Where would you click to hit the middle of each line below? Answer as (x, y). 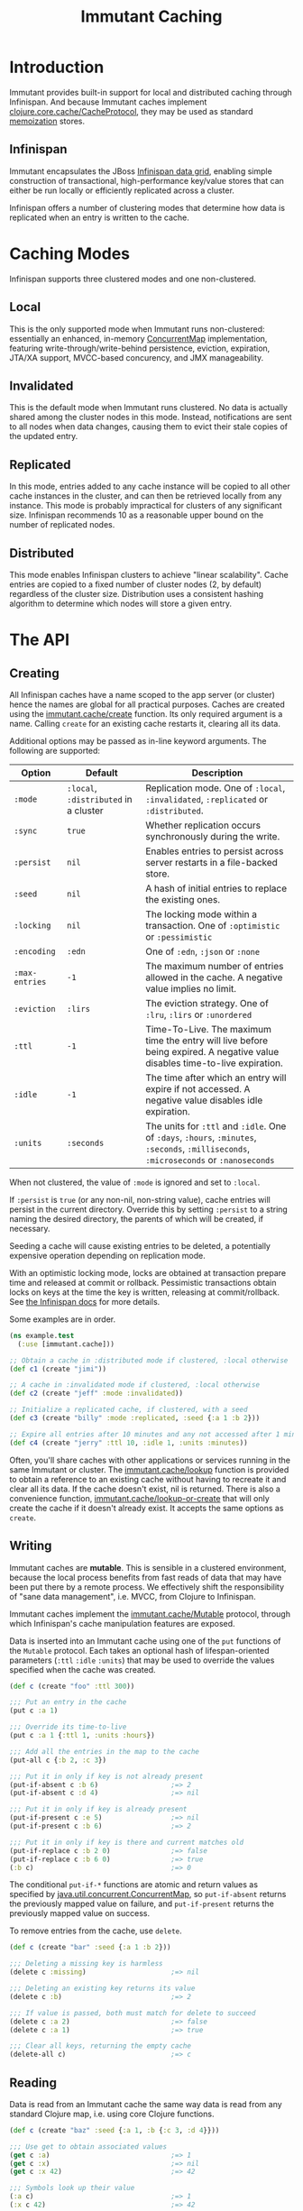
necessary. (30, 1228)
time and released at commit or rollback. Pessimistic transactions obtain (143, 1282)
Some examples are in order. (63, 1319)
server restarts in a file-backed (211, 862)
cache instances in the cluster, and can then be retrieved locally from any (146, 496)
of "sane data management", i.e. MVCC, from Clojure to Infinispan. (133, 1596)
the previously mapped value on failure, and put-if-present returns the (142, 1904)
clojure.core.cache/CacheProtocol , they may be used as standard (131, 111)
